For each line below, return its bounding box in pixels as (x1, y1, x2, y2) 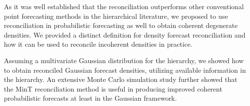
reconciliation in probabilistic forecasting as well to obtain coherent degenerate (4, 20, 238, 30)
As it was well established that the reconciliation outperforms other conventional (4, 1, 244, 11)
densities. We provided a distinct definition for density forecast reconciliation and (4, 29, 246, 40)
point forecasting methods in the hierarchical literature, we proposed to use (4, 11, 228, 21)
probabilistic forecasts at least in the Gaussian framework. (4, 93, 177, 103)
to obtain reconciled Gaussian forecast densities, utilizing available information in (4, 65, 246, 75)
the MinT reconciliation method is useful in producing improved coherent (4, 83, 222, 93)
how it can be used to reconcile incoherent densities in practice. (4, 39, 193, 49)
